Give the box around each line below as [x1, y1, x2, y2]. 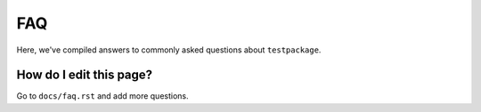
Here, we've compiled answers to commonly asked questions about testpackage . [16, 44, 322, 55]
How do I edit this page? [16, 68, 153, 83]
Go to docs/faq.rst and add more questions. [16, 91, 189, 101]
